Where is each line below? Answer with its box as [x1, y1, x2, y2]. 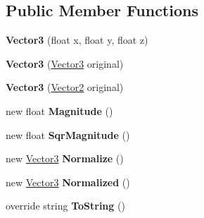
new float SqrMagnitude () [6, 127, 130, 142]
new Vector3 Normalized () [6, 174, 130, 189]
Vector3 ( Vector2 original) [6, 80, 124, 95]
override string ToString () [6, 198, 125, 213]
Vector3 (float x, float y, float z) [6, 32, 148, 47]
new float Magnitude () [6, 103, 113, 118]
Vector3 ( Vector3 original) [6, 56, 124, 71]
